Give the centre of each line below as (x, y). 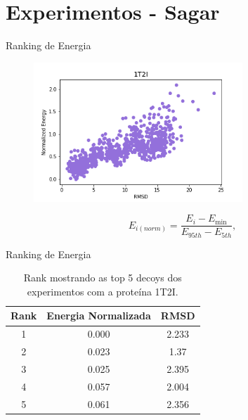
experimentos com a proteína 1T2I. (103, 291)
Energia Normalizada (99, 316)
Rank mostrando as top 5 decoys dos (103, 278)
